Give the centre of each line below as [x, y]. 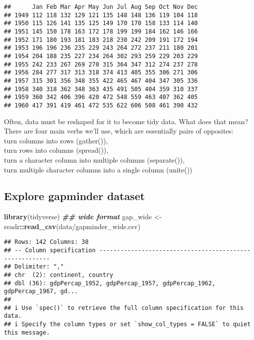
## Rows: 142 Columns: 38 [46, 242]
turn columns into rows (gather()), [56, 140]
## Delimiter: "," [34, 267]
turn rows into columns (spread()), [56, 150]
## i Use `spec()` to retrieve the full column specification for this [124, 308]
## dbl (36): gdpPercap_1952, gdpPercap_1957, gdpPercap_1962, [110, 283]
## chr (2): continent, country [59, 275]
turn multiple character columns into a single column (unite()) [98, 169]
